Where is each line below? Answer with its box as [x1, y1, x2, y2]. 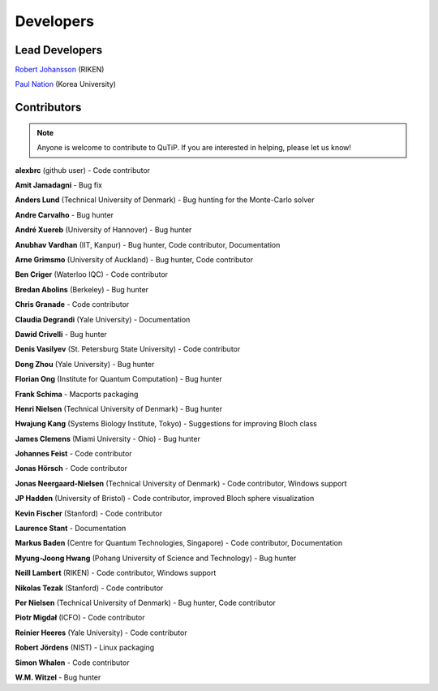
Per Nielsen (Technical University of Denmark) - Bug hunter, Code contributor [15, 598, 276, 607]
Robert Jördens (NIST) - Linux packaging [15, 642, 155, 653]
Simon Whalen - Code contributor [15, 658, 130, 667]
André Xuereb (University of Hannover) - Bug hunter [15, 225, 192, 235]
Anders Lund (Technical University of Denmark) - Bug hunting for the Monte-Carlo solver [15, 195, 315, 205]
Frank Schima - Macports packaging [15, 389, 139, 399]
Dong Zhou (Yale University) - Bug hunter [15, 359, 155, 369]
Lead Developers [15, 43, 103, 57]
